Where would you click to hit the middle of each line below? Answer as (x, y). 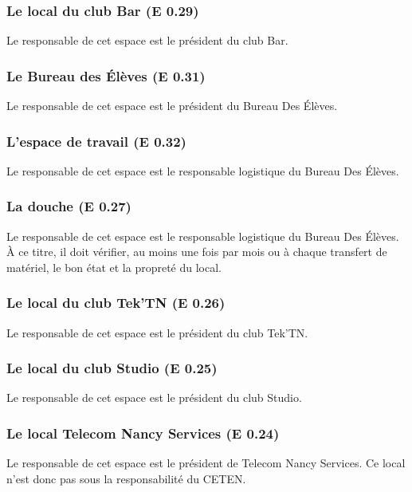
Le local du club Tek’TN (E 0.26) (116, 303)
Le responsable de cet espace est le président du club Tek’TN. (157, 332)
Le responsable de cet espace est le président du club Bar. (147, 40)
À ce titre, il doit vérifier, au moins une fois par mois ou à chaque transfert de (197, 252)
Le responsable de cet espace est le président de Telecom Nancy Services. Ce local (206, 463)
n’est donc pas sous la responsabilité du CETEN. (126, 478)
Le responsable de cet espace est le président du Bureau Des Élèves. (172, 106)
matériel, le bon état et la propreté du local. (114, 267)
